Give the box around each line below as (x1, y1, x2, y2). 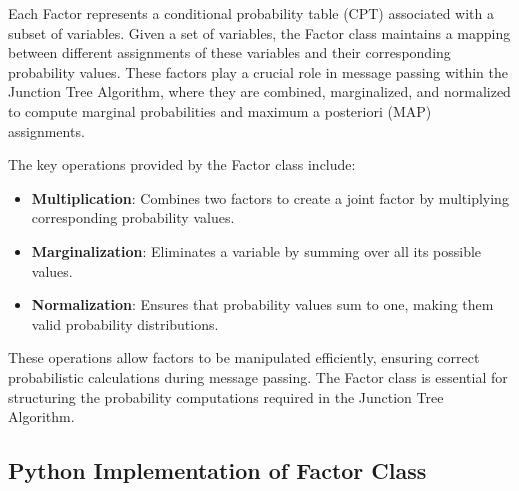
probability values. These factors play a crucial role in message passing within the (8, 61, 509, 82)
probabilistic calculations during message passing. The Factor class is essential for (8, 366, 508, 387)
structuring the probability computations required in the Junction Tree (8, 386, 444, 407)
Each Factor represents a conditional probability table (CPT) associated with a (8, 3, 495, 23)
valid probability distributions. (31, 313, 219, 334)
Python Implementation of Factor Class (8, 455, 427, 486)
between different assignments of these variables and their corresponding (8, 42, 451, 63)
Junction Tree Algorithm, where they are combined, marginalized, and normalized (8, 81, 511, 102)
